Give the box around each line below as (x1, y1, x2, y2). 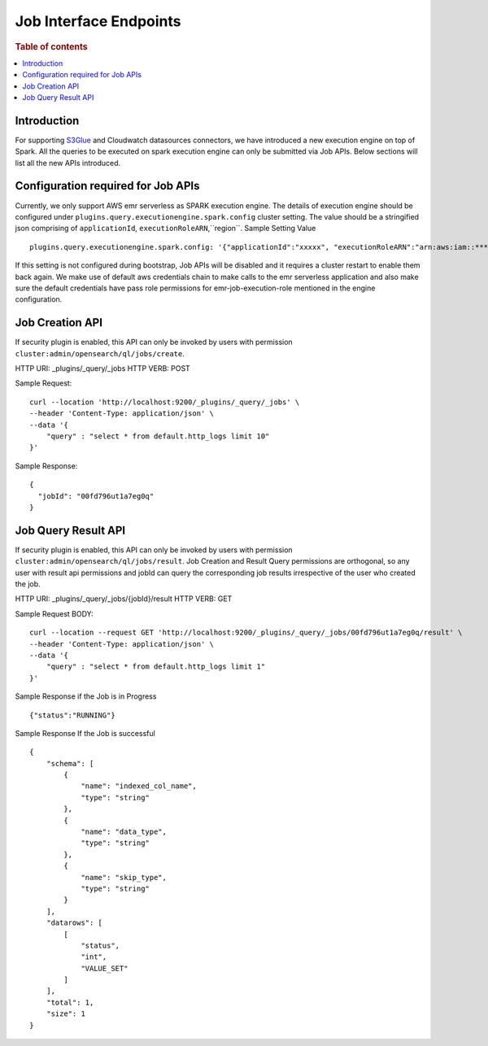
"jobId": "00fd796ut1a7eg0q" (37, 491, 155, 500)
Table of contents (15, 41, 89, 52)
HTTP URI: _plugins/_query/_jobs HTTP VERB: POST (15, 364, 190, 373)
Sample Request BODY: (15, 608, 94, 618)
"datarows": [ (46, 918, 103, 927)
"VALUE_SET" (81, 964, 129, 973)
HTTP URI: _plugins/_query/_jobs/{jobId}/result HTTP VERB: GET (15, 594, 233, 604)
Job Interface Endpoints (15, 12, 182, 30)
